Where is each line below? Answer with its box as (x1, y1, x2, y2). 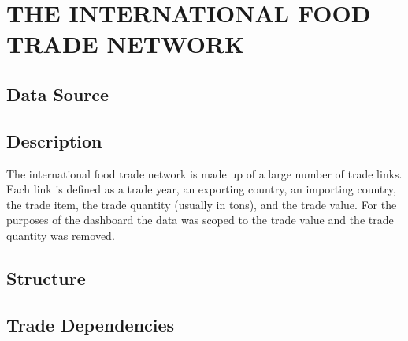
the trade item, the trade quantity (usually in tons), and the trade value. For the (6, 196, 397, 212)
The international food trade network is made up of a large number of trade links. (6, 165, 402, 182)
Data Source (6, 81, 109, 106)
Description (6, 128, 102, 152)
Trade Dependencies (6, 312, 175, 336)
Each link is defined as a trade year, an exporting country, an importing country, (6, 181, 396, 197)
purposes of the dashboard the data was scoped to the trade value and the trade (6, 212, 394, 228)
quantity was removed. (6, 227, 115, 243)
